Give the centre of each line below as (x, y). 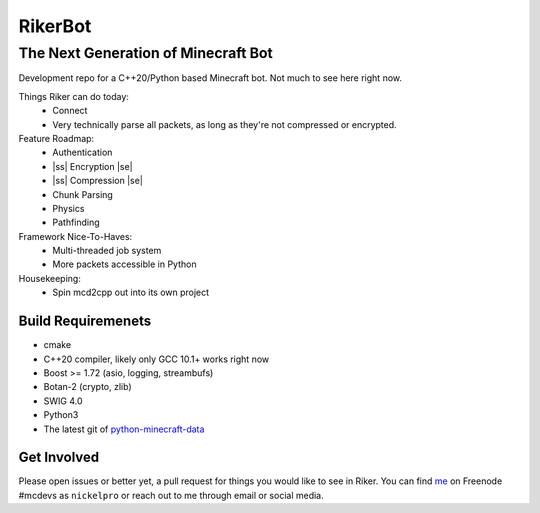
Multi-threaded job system (107, 251)
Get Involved (59, 457)
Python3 (61, 415)
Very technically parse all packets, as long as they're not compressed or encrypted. (224, 124)
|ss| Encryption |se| (93, 166)
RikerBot (55, 26)
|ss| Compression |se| (98, 181)
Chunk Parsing (83, 194)
